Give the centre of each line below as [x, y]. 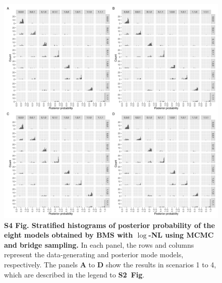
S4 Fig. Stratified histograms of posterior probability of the [109, 225]
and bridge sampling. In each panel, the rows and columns [99, 244]
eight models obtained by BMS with [69, 235]
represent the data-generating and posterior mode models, [94, 254]
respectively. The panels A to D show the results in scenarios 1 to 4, [110, 264]
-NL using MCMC [181, 235]
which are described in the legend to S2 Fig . [74, 274]
